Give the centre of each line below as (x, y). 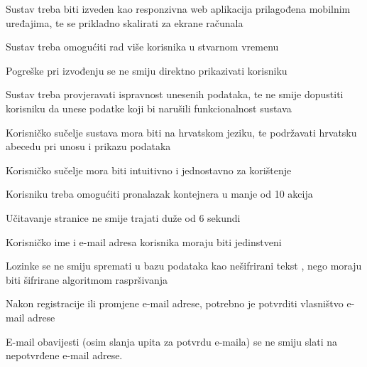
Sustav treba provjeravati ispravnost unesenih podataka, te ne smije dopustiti (175, 94)
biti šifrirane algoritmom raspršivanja (87, 279)
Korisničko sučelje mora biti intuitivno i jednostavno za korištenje (149, 170)
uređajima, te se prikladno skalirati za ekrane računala (125, 22)
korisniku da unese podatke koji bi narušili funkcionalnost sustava (149, 108)
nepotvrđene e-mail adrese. (64, 355)
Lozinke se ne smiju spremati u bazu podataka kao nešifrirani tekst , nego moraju (184, 266)
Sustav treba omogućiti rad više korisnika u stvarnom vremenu (142, 47)
